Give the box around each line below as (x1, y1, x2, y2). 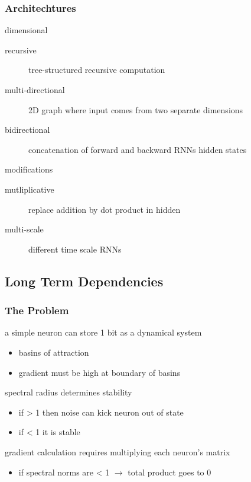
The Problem (5, 303, 69, 318)
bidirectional (5, 123, 50, 136)
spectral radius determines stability (5, 386, 132, 398)
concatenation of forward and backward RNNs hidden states (28, 143, 247, 155)
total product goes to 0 (128, 465, 211, 478)
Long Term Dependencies (5, 272, 164, 290)
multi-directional (5, 84, 65, 95)
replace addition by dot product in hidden (28, 203, 181, 215)
